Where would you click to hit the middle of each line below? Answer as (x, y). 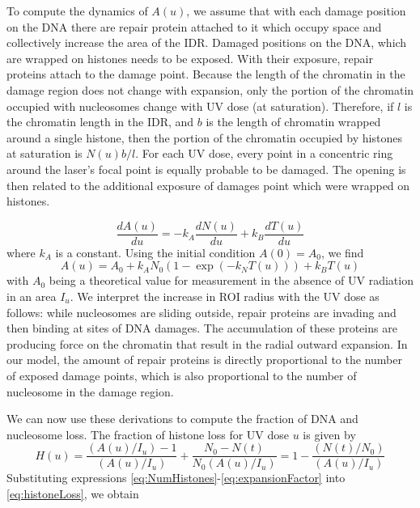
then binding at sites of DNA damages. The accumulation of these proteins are (202, 328)
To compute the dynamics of (77, 11)
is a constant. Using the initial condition (155, 252)
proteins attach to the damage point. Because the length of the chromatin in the (206, 74)
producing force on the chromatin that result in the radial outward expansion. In (207, 343)
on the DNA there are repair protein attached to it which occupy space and (194, 26)
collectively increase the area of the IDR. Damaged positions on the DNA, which (207, 42)
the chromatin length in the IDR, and (100, 122)
